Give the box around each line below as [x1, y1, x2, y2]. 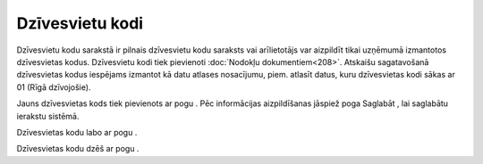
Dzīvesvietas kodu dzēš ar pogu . [16, 143, 140, 154]
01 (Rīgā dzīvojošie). [16, 81, 91, 93]
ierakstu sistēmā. [16, 111, 80, 121]
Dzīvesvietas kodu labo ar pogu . [16, 127, 138, 137]
